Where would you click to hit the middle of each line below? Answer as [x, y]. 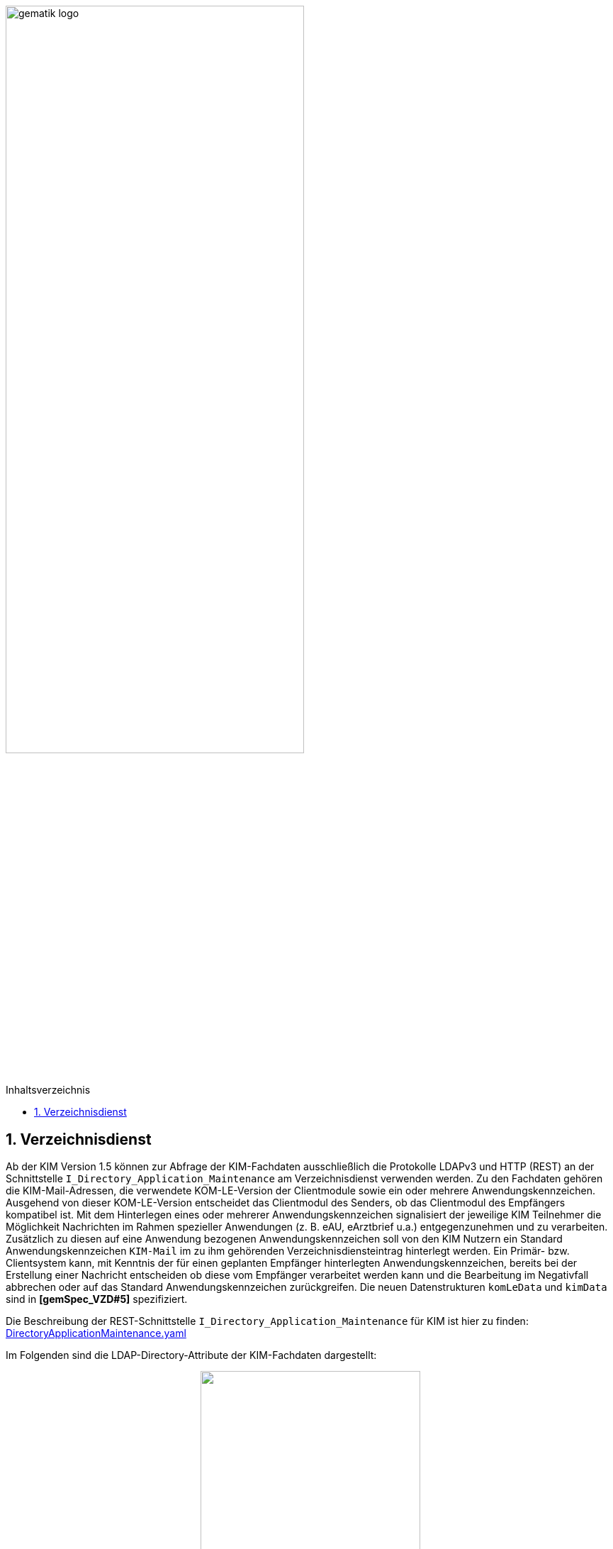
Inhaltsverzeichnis [48, 1090]
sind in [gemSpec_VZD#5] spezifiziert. [97, 1299]
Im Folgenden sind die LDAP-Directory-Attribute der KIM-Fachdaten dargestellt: [191, 1355]
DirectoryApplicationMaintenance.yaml [96, 1333]
